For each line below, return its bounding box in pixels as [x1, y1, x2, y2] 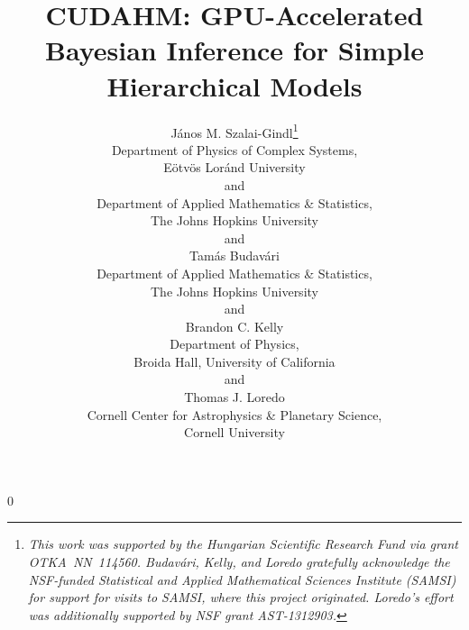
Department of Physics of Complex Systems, [111, 140, 358, 159]
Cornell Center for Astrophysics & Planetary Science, [87, 405, 382, 424]
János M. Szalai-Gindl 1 [170, 120, 299, 142]
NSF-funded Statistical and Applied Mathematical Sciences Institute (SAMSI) [28, 570, 456, 589]
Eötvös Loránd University [163, 158, 306, 177]
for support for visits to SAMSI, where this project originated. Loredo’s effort [28, 588, 454, 607]
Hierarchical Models [106, 67, 363, 104]
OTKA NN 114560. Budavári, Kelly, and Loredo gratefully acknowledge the [28, 552, 450, 571]
